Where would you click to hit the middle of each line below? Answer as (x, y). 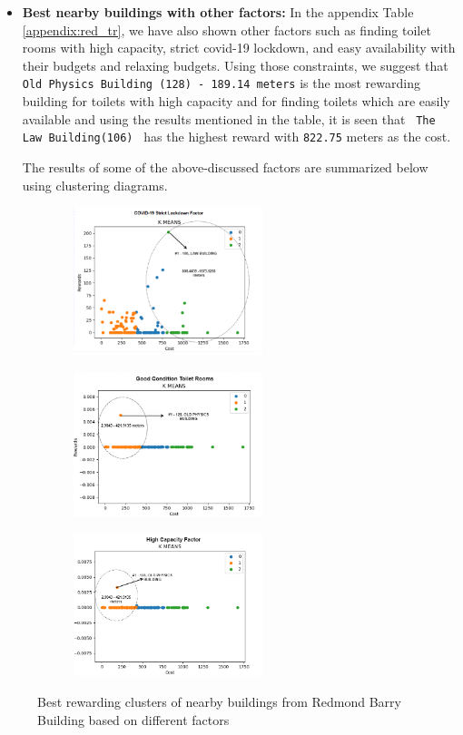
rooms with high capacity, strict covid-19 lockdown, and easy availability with (239, 48)
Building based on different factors (133, 719)
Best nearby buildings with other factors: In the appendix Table (218, 12)
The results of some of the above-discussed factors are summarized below (225, 167)
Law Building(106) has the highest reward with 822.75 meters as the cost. (236, 137)
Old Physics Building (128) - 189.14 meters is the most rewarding (221, 83)
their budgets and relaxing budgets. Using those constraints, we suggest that (235, 65)
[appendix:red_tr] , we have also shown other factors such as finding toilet (227, 29)
